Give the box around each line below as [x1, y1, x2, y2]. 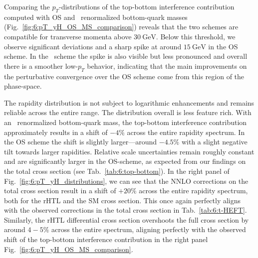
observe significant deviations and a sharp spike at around [4, 41, 182, 51]
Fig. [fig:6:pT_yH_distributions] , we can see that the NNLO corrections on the [4, 175, 249, 186]
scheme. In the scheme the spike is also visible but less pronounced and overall [4, 51, 248, 61]
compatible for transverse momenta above [4, 31, 132, 41]
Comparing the [4, 1, 50, 11]
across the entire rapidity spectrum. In [127, 127, 245, 137]
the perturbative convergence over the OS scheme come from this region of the [4, 71, 245, 81]
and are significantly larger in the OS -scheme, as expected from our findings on [4, 156, 246, 166]
